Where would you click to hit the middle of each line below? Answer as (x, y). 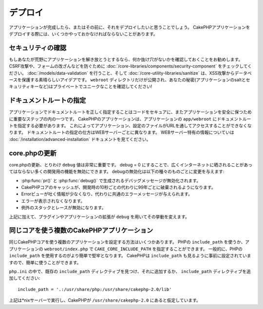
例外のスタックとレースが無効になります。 (64, 208)
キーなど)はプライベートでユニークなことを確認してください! (91, 86)
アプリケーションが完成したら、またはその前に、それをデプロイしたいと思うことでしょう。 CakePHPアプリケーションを (130, 27)
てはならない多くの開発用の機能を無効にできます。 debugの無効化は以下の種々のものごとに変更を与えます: (117, 172)
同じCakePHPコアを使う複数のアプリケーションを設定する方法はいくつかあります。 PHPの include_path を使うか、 (127, 242)
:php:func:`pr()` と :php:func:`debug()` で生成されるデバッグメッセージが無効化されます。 (111, 180)
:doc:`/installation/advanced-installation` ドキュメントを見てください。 (80, 139)
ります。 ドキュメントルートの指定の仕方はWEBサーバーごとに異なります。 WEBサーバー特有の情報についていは (122, 132)
